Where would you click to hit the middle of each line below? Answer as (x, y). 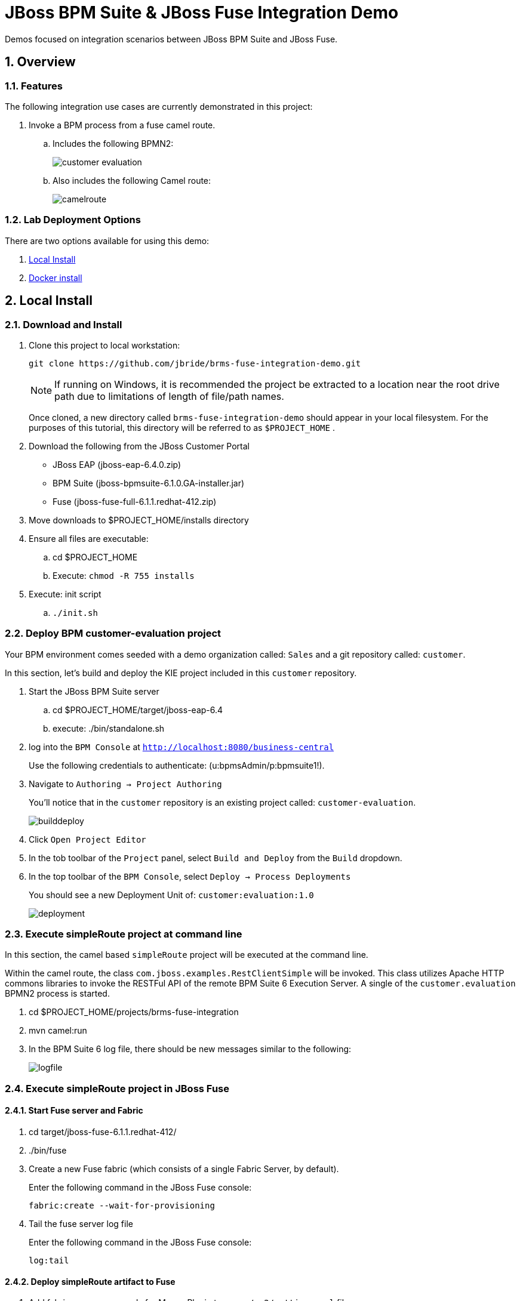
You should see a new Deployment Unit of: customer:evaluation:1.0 (171, 895)
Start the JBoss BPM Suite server (94, 691)
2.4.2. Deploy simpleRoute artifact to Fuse (90, 1281)
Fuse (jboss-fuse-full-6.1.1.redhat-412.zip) (135, 501)
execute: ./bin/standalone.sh (109, 728)
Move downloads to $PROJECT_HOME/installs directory (139, 520)
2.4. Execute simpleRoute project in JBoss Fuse (117, 1088)
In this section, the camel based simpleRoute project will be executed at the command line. (187, 955)
